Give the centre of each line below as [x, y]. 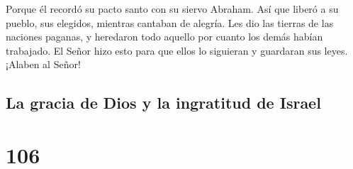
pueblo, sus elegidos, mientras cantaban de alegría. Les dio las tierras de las [170, 22]
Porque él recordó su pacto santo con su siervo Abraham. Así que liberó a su [172, 9]
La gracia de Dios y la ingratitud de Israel [163, 103]
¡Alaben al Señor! [43, 64]
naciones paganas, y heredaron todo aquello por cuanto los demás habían [164, 37]
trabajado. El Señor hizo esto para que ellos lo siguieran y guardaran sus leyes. [177, 50]
